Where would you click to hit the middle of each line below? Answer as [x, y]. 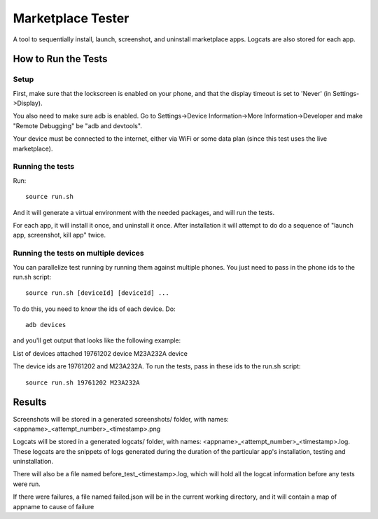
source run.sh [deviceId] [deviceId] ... [97, 293]
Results [30, 402]
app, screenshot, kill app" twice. [59, 235]
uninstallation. [33, 462]
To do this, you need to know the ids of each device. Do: [94, 309]
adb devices [46, 325]
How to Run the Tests [60, 59]
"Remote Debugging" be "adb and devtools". [78, 125]
